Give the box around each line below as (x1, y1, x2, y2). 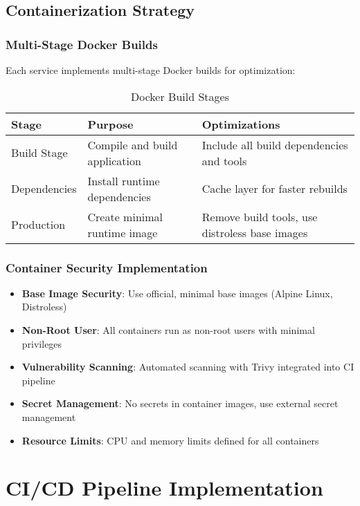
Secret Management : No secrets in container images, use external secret (21, 396, 339, 411)
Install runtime (87, 172, 160, 189)
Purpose (87, 115, 134, 132)
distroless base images (201, 224, 308, 241)
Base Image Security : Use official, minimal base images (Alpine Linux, (21, 285, 333, 300)
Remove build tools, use (201, 208, 318, 225)
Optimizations (201, 115, 280, 132)
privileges (21, 336, 62, 350)
